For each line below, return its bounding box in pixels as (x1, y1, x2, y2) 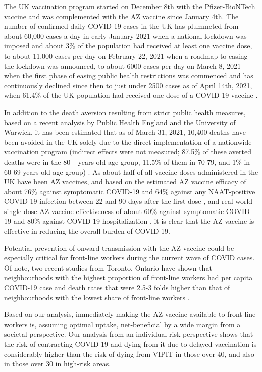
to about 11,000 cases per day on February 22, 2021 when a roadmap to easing (4, 50, 248, 61)
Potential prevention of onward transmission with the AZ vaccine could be (4, 242, 234, 253)
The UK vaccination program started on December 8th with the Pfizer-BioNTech (4, 1, 255, 11)
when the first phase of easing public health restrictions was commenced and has (4, 70, 253, 81)
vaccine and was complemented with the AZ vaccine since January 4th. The (4, 11, 239, 21)
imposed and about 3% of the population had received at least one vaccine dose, (4, 40, 252, 51)
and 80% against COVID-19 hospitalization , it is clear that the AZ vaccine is (13, 216, 254, 226)
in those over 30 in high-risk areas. (4, 358, 111, 369)
